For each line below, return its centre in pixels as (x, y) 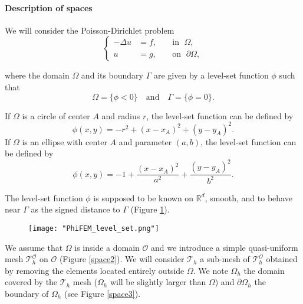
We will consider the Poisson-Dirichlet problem (90, 30)
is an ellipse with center (65, 141)
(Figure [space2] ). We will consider (122, 259)
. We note (210, 270)
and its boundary (112, 75)
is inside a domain (107, 247)
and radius (121, 115)
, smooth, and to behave (248, 197)
